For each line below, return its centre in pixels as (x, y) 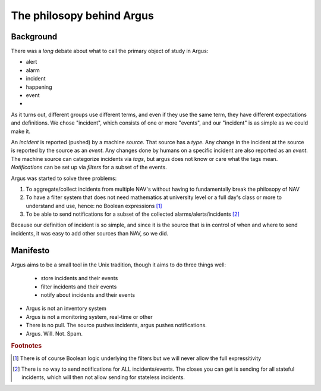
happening (39, 87)
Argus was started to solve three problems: (64, 178)
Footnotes (26, 346)
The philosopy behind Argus (82, 15)
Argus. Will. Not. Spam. (54, 333)
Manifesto (30, 250)
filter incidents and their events (79, 287)
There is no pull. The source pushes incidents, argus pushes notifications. (117, 325)
